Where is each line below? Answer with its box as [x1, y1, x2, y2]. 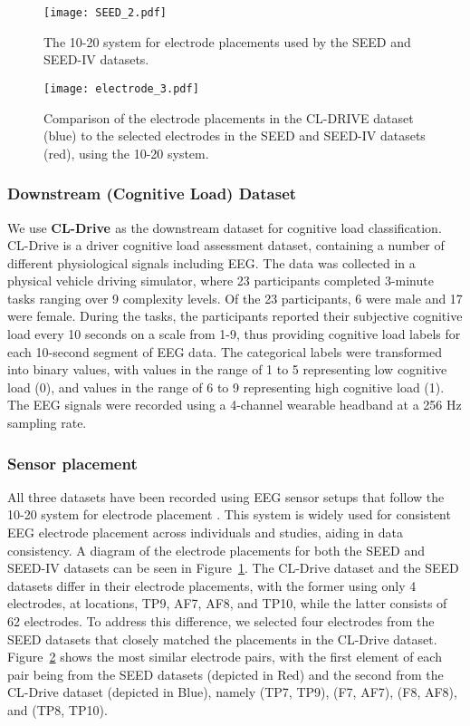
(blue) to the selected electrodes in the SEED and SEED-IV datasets [43, 126, 426, 145]
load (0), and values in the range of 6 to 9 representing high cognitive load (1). [7, 377, 445, 396]
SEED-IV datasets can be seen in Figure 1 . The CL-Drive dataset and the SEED [7, 558, 459, 577]
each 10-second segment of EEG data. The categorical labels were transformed [7, 342, 443, 361]
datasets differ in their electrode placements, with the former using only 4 [7, 576, 417, 595]
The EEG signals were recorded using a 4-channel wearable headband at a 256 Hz [7, 395, 462, 414]
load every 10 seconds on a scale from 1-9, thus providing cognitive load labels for [7, 324, 461, 344]
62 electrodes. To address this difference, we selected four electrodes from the [7, 612, 435, 630]
